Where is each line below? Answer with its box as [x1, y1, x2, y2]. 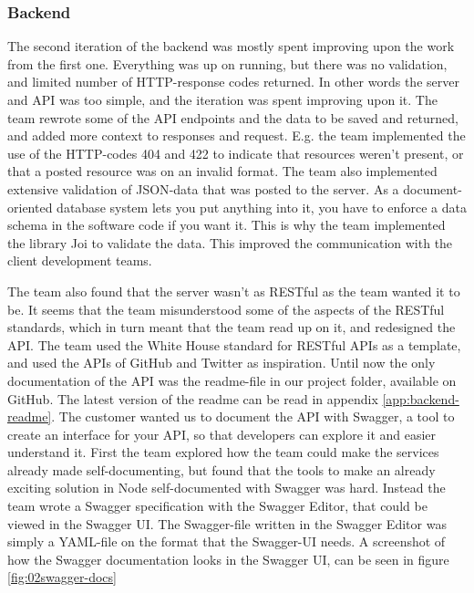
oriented [7, 197, 53, 216]
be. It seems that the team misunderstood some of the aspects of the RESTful [7, 299, 445, 318]
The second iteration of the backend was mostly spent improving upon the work [7, 36, 455, 56]
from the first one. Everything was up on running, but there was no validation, [7, 54, 448, 73]
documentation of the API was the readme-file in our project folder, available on [7, 370, 457, 390]
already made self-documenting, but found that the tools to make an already [7, 460, 436, 479]
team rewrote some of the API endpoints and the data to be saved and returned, [7, 108, 459, 127]
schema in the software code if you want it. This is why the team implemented [7, 215, 446, 234]
